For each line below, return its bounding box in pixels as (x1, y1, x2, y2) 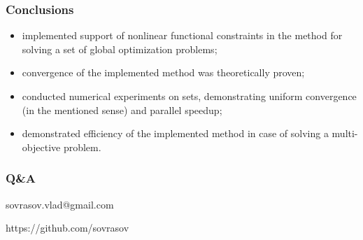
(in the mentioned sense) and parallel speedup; (22, 102, 222, 117)
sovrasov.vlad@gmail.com (6, 197, 114, 211)
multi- (332, 126, 358, 141)
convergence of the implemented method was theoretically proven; (22, 65, 305, 80)
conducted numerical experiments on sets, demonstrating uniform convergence (22, 89, 357, 103)
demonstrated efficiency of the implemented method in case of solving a (22, 126, 329, 141)
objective (22, 139, 61, 154)
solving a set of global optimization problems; (22, 41, 218, 56)
